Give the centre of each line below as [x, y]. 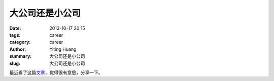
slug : [15, 63]
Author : [18, 49]
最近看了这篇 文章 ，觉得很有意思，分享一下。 [56, 72]
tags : [15, 35]
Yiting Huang [63, 49]
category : [20, 42]
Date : [15, 28]
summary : [21, 56]
